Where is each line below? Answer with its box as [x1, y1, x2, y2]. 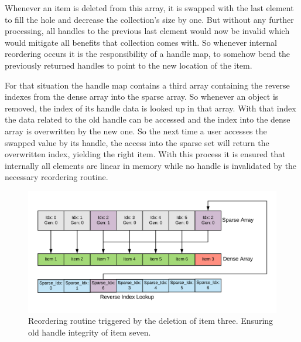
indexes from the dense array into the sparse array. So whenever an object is [5, 90, 279, 103]
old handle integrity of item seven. [28, 326, 151, 338]
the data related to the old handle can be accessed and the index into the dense [5, 113, 290, 126]
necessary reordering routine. [5, 171, 108, 183]
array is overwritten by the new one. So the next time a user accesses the [5, 124, 267, 137]
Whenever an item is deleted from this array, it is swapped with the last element [5, 2, 294, 13]
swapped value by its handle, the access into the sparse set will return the [5, 136, 269, 148]
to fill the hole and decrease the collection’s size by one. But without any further [5, 13, 294, 25]
